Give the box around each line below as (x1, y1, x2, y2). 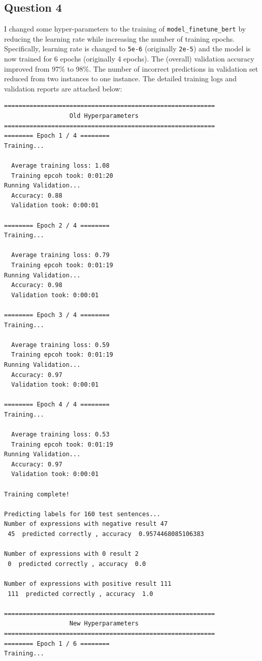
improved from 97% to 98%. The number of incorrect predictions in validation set (4, 63, 258, 74)
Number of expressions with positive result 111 (4, 580, 172, 587)
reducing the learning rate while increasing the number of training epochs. (4, 33, 235, 44)
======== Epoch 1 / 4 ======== (4, 132, 110, 140)
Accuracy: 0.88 (11, 192, 62, 199)
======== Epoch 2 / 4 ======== (4, 222, 110, 229)
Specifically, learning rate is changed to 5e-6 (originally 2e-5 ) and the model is (4, 43, 251, 54)
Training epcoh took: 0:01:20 (11, 172, 113, 179)
